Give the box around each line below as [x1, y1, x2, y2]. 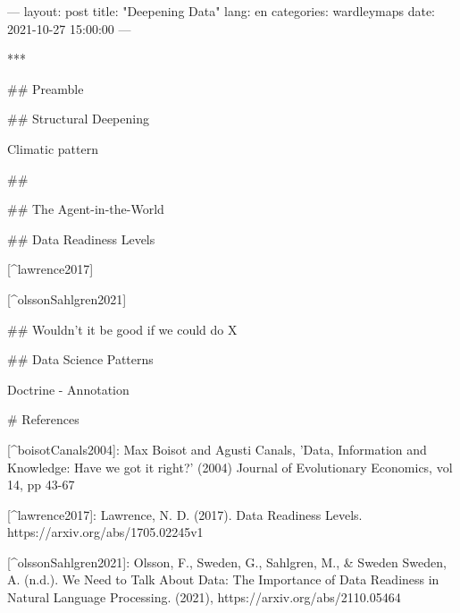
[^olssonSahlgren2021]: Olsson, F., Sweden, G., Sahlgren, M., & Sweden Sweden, [7, 552, 447, 571]
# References [7, 410, 79, 429]
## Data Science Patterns [7, 350, 154, 369]
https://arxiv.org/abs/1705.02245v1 [7, 523, 204, 541]
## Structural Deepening [7, 109, 149, 128]
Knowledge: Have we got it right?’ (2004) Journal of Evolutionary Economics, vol [7, 457, 453, 476]
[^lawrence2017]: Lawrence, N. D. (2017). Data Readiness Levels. [7, 505, 363, 524]
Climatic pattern [7, 139, 98, 158]
